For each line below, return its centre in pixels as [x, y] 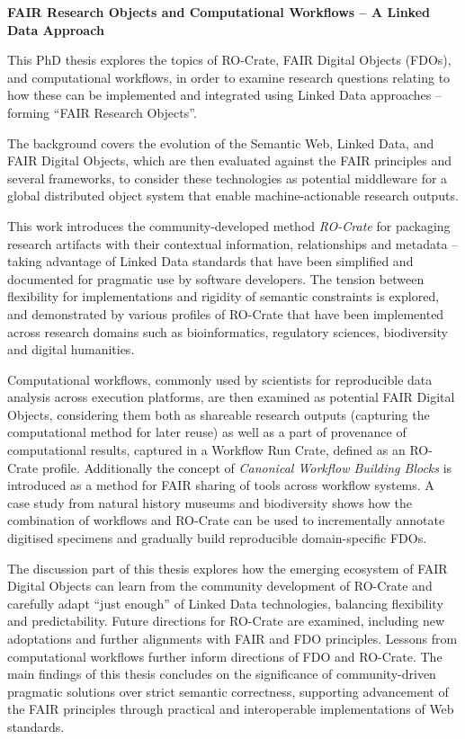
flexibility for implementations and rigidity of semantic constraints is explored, [224, 296]
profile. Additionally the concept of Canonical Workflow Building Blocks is [247, 467]
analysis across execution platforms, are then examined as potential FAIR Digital [231, 397]
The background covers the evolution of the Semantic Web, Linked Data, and [221, 142]
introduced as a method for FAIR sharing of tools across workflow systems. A [221, 485]
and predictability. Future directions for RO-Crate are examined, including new [226, 621]
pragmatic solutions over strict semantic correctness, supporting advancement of [228, 691]
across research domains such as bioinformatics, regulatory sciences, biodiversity [228, 331]
